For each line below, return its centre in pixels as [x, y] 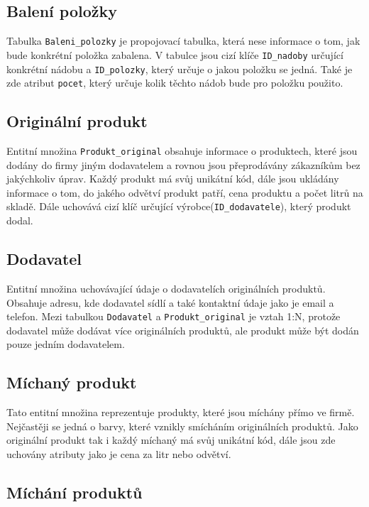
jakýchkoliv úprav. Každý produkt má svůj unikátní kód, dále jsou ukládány [173, 179]
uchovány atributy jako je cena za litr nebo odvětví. [119, 453]
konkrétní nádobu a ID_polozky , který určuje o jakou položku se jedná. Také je [180, 69]
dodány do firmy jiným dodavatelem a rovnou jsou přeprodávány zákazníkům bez [183, 164]
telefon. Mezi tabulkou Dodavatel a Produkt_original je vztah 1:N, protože [174, 316]
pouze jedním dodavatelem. [66, 344]
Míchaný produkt [72, 382]
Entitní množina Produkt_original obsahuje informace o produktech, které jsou [182, 151]
